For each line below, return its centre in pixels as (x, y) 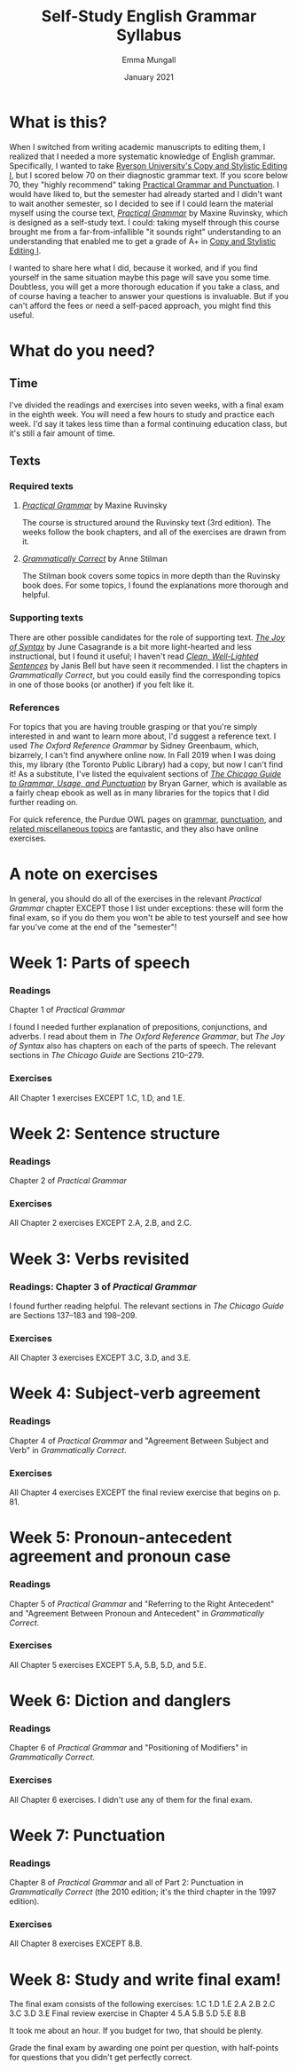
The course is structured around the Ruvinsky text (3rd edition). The (146, 523)
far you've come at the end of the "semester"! (93, 927)
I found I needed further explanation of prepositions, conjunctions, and (138, 1027)
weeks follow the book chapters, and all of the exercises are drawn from (154, 532)
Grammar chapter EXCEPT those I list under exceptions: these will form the (146, 908)
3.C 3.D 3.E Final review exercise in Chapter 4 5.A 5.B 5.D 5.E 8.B (128, 2013)
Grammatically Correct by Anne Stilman (95, 559)
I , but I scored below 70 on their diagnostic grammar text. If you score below (148, 175)
